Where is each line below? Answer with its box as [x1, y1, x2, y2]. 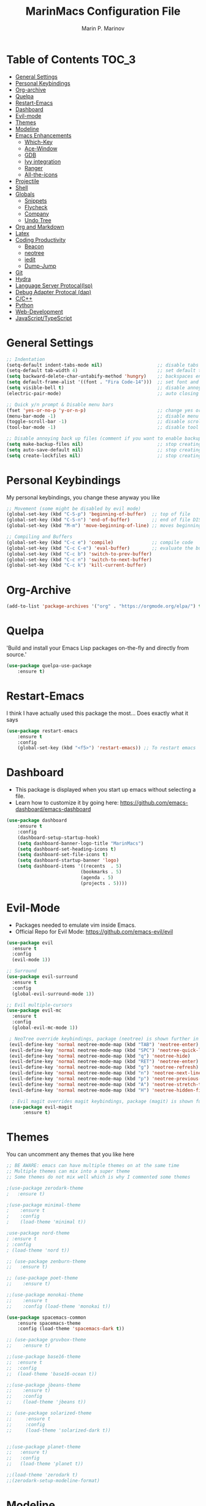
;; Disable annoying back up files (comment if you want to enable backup [6, 435, 202, 442]
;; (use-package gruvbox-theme [6, 1337, 86, 1343]
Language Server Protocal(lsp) [15, 281, 93, 289]
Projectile [15, 177, 40, 185]
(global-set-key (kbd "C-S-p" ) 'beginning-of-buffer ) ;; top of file [6, 511, 191, 517]
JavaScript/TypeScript [15, 314, 72, 322]
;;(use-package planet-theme [6, 1443, 81, 1450]
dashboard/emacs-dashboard [15, 806, 91, 813]
